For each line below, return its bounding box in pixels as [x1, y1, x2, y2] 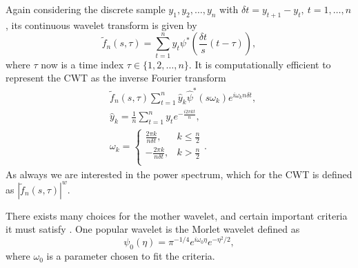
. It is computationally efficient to [188, 57, 331, 71]
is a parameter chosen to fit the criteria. [46, 249, 215, 263]
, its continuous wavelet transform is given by [6, 17, 197, 32]
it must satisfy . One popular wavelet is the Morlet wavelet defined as [6, 222, 300, 236]
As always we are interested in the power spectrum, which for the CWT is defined [6, 166, 352, 181]
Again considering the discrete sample [6, 2, 166, 16]
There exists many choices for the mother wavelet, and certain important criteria [6, 208, 348, 222]
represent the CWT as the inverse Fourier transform [6, 70, 226, 85]
